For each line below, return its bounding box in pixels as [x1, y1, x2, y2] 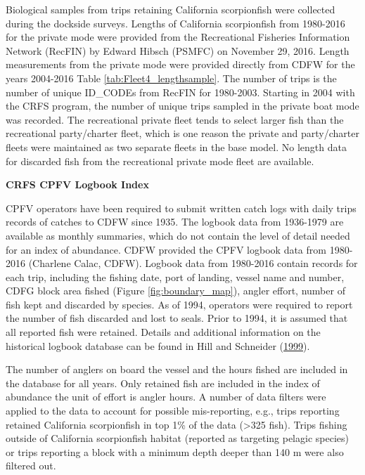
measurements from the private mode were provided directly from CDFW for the [6, 57, 355, 72]
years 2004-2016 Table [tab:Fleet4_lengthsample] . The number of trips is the [6, 70, 337, 85]
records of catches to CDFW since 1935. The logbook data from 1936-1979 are [6, 214, 344, 229]
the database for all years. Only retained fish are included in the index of [6, 375, 320, 390]
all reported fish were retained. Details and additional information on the [6, 325, 321, 339]
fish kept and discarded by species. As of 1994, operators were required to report [6, 297, 353, 311]
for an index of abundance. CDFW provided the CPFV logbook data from [6, 242, 326, 256]
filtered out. [6, 458, 56, 473]
